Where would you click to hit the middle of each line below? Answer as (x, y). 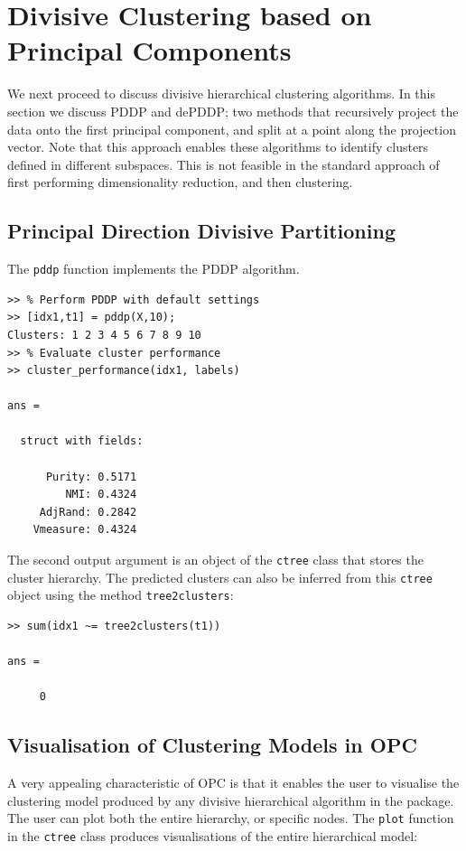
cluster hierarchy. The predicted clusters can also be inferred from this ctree (220, 577)
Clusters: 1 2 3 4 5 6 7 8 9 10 (104, 335)
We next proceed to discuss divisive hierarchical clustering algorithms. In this (222, 94)
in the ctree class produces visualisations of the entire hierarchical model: (213, 836)
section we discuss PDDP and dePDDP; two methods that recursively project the (233, 111)
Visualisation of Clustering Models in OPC (212, 745)
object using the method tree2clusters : (121, 595)
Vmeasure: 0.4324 (85, 530)
